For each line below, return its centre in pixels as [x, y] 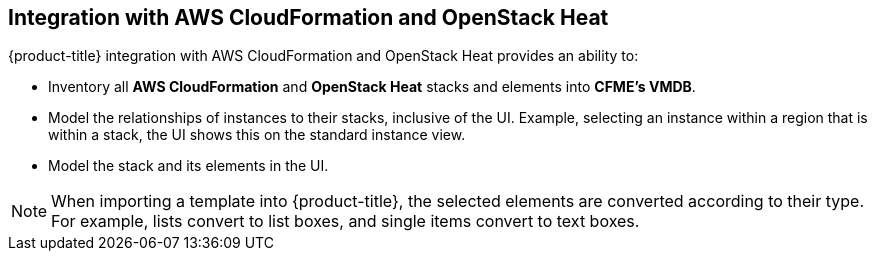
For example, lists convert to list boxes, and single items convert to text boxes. [345, 221]
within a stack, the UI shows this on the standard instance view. [257, 135]
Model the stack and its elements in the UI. [188, 166]
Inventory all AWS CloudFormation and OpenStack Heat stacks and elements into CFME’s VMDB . [372, 87]
